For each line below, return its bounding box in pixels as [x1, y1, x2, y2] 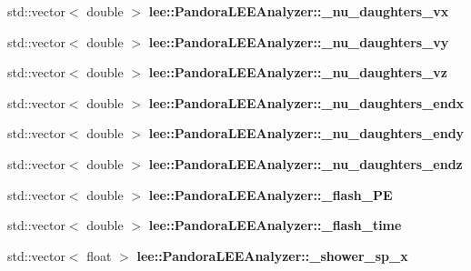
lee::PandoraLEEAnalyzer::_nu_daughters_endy [148, 124, 465, 143]
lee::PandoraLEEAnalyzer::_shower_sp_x [136, 246, 408, 265]
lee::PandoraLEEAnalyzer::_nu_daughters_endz [148, 154, 463, 173]
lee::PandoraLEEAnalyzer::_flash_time [148, 216, 402, 235]
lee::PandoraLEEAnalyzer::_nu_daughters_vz [148, 63, 447, 82]
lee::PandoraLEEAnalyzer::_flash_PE [148, 185, 393, 204]
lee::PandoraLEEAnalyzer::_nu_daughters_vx [148, 2, 449, 20]
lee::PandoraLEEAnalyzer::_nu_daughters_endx [148, 93, 465, 112]
